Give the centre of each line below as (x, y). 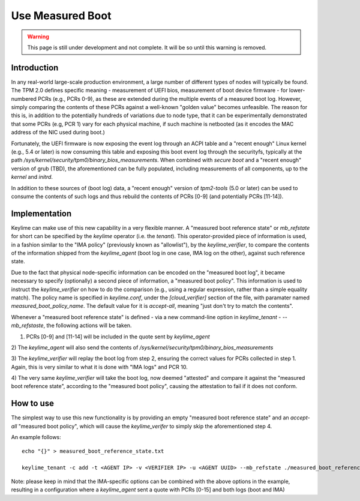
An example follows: (36, 437)
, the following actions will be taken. (88, 325)
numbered (24, 98)
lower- (297, 91)
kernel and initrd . (32, 177)
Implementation (41, 213)
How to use (32, 403)
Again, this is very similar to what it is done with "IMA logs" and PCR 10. (100, 367)
